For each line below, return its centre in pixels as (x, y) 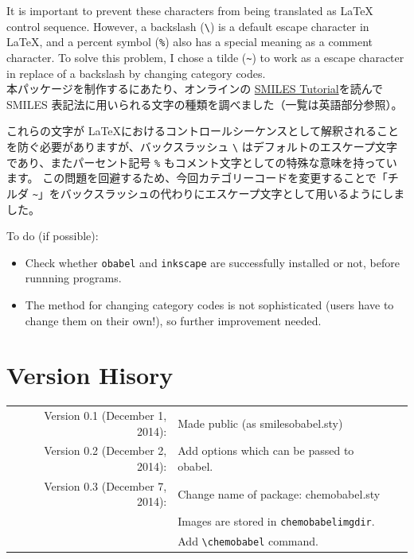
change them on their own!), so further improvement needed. (173, 320)
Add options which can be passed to (266, 450)
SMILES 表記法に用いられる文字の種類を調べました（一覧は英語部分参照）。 (205, 104)
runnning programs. (73, 278)
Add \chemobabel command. (248, 541)
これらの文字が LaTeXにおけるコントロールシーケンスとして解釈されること (203, 131)
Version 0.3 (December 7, (105, 485)
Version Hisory (90, 375)
